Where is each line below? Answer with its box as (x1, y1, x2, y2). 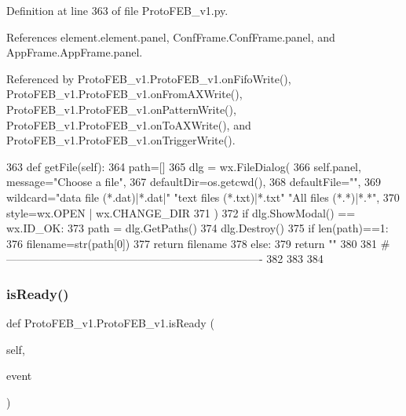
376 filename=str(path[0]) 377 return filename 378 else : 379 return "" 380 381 (6, 235, 378, 251)
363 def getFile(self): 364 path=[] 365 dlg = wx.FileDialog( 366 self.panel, (6, 158, 361, 174)
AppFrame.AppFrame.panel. (6, 44, 143, 60)
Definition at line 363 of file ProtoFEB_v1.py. (6, 2, 229, 18)
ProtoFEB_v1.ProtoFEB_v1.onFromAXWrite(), (6, 86, 243, 102)
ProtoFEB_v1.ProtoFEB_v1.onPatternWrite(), (6, 100, 236, 117)
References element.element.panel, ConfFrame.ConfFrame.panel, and (6, 28, 335, 45)
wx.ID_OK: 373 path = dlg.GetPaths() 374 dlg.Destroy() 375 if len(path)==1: (6, 220, 389, 236)
